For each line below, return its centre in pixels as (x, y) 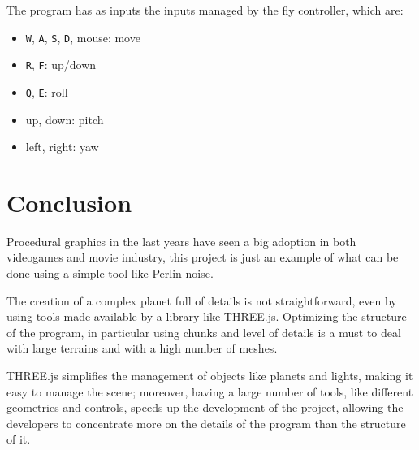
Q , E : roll (47, 91)
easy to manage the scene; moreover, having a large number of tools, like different (210, 391)
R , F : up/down (61, 65)
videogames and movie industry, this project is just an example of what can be (203, 257)
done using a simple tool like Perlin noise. (110, 273)
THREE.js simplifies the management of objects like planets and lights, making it (210, 376)
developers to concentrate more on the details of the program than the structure (206, 423)
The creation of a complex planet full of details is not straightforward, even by (202, 300)
